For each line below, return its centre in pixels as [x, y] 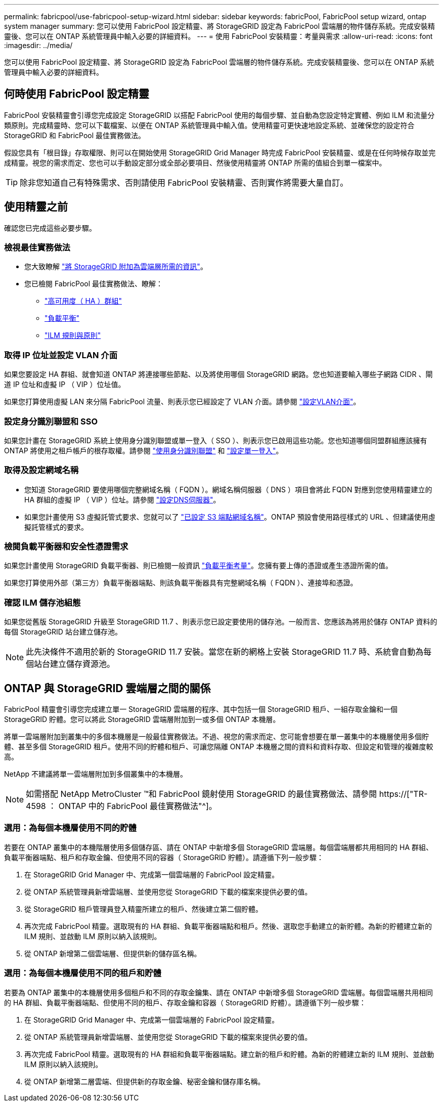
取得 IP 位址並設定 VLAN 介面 [61, 355]
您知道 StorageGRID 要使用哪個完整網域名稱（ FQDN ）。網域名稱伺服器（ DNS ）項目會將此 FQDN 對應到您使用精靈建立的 [228, 489]
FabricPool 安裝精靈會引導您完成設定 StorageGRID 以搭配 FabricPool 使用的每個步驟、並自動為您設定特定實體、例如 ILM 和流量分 [219, 115]
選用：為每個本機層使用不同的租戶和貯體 [83, 973]
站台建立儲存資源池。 [75, 664]
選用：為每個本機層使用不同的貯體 [70, 828]
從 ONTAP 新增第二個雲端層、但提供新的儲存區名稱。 [113, 953]
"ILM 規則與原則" [73, 335]
